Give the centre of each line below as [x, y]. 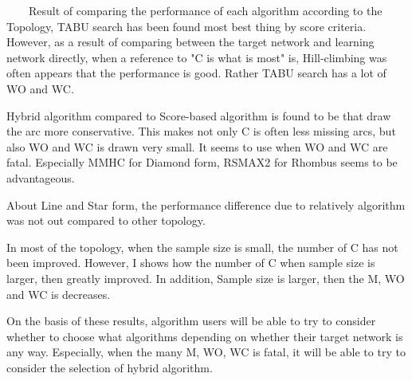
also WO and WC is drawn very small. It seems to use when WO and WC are [197, 146]
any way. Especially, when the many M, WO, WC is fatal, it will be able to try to [206, 352]
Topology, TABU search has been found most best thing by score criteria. [186, 26]
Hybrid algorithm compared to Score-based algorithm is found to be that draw [199, 115]
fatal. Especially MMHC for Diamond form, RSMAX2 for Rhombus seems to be [202, 162]
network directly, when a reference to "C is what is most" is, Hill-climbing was [197, 57]
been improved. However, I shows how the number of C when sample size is [191, 263]
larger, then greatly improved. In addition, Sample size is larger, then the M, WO [206, 278]
